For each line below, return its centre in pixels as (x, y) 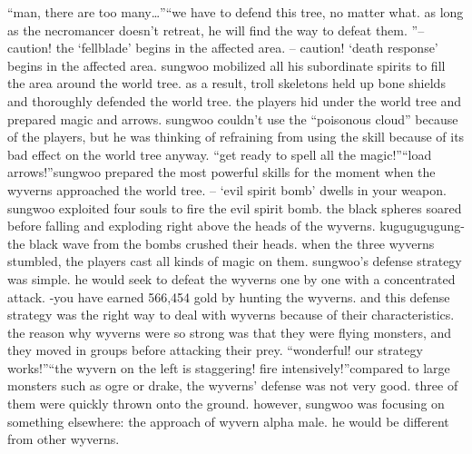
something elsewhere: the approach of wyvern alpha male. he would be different (228, 421)
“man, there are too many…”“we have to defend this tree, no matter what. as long (236, 12)
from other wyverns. (64, 439)
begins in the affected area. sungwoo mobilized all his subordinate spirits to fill (226, 65)
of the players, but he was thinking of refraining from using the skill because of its (236, 137)
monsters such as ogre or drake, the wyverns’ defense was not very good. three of (233, 385)
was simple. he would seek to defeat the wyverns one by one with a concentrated (231, 278)
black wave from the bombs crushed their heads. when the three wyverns (232, 243)
